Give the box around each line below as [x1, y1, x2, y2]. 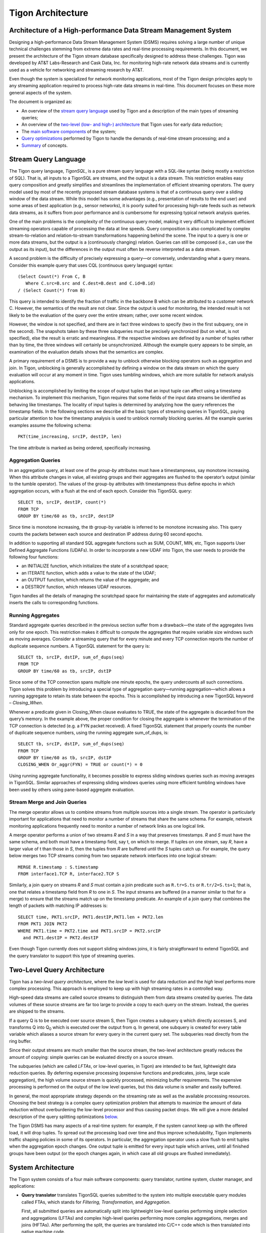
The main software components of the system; [21, 128, 117, 134]
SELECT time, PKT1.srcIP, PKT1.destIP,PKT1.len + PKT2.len [18, 914, 164, 920]
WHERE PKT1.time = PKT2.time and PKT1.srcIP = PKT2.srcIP [18, 928, 161, 934]
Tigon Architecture [9, 7, 89, 18]
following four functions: [9, 554, 59, 560]
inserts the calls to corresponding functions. [9, 600, 99, 606]
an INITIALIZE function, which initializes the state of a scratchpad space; [21, 563, 169, 569]
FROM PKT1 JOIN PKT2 [18, 921, 67, 927]
